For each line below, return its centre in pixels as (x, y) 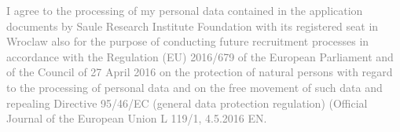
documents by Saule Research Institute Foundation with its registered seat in (193, 26)
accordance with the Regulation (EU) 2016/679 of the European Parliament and (200, 56)
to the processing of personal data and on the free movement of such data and (194, 87)
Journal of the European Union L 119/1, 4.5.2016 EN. (137, 118)
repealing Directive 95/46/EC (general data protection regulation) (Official (187, 103)
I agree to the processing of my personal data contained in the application (185, 10)
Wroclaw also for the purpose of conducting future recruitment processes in (188, 41)
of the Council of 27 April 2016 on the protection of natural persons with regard (200, 72)
